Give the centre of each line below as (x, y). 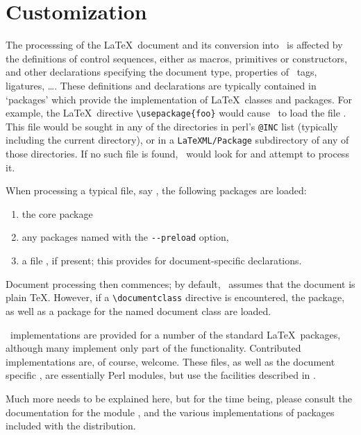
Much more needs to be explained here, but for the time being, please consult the (179, 398)
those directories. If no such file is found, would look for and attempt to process (177, 154)
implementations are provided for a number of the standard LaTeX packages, (175, 334)
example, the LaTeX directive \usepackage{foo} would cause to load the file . (176, 113)
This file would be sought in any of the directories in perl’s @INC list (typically (172, 126)
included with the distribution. (71, 426)
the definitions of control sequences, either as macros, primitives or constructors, (177, 58)
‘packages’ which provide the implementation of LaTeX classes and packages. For (179, 99)
